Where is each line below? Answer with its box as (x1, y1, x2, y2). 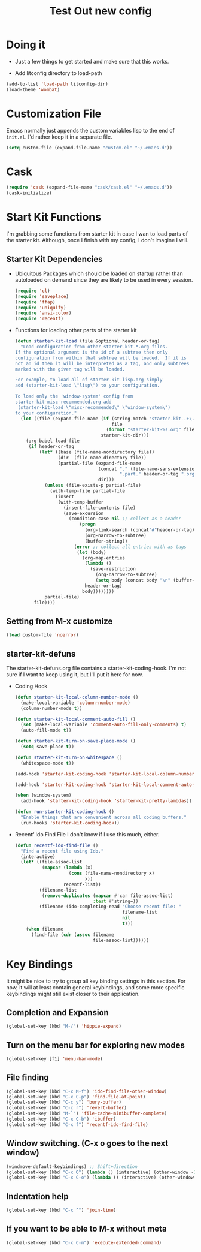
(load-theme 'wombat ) (6, 86, 60, 92)
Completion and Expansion (6, 1007, 109, 1018)
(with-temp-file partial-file (50, 488, 126, 494)
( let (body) (77, 549, 106, 555)
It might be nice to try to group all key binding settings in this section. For (6, 977, 186, 985)
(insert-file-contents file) (63, 505, 136, 511)
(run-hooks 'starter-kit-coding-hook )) (20, 820, 120, 826)
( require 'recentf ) (14, 316, 64, 322)
